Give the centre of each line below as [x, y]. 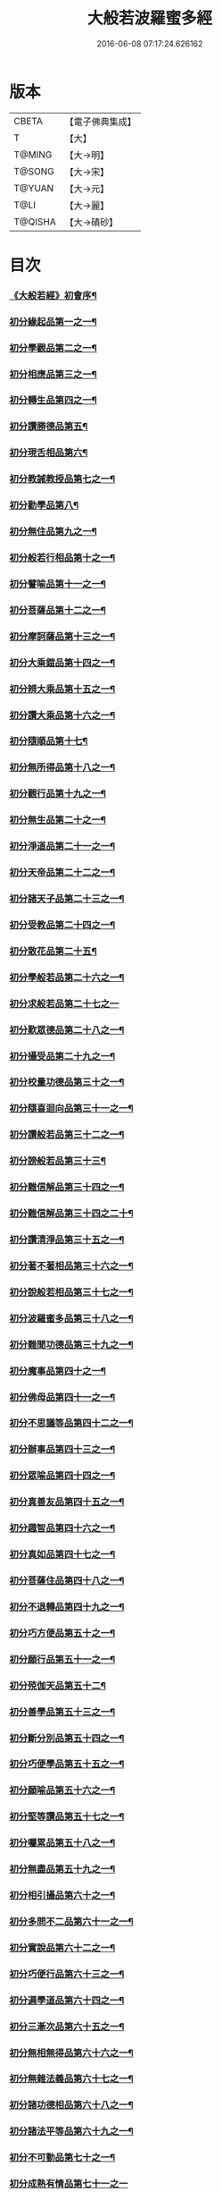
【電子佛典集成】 [100, 122]
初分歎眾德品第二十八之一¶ [67, 1029]
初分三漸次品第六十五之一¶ [67, 2027]
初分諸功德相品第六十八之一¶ [71, 2105]
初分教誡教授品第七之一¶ [62, 479]
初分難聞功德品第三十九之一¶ [71, 1344]
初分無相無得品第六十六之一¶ [71, 2052]
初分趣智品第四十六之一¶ [62, 1528]
